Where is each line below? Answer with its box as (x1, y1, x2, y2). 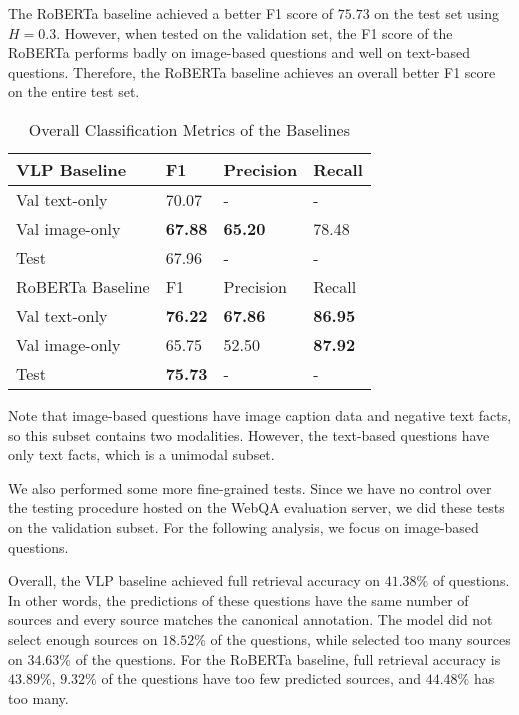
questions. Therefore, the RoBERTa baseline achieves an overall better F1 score (8, 61, 496, 82)
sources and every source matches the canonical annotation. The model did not (8, 609, 493, 630)
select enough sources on (8, 628, 158, 649)
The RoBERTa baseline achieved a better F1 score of (8, 3, 334, 23)
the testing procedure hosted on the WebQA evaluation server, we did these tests (8, 497, 505, 518)
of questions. (432, 570, 510, 591)
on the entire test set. (8, 81, 140, 102)
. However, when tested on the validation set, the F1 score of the (56, 22, 453, 43)
